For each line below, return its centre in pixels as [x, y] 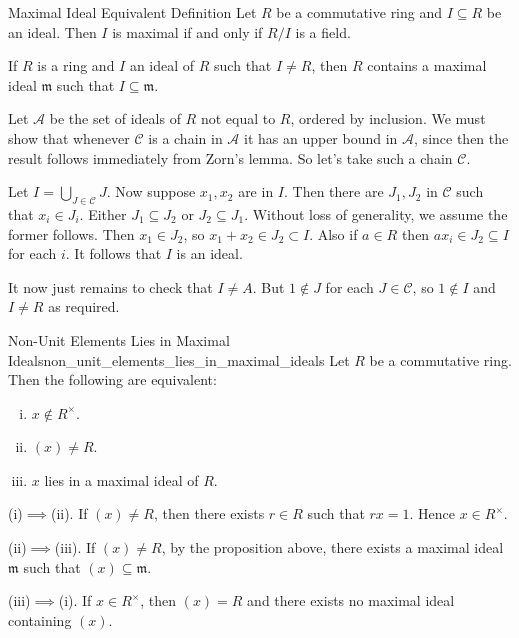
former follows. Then [71, 233]
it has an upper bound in [321, 137]
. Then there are [334, 191]
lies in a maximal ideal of [121, 479]
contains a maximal [427, 65]
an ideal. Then [52, 31]
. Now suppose [151, 191]
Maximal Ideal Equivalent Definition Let [132, 12]
